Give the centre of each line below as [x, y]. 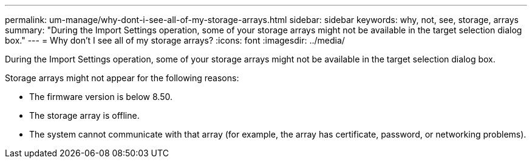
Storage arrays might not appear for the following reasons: [122, 78]
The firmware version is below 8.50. [101, 97]
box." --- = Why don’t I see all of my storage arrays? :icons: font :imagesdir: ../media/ [175, 40]
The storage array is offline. [84, 115]
